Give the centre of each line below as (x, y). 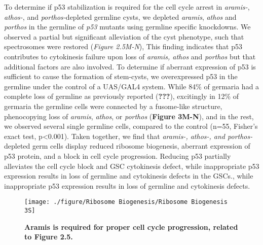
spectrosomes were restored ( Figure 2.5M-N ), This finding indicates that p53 (123, 46)
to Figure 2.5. (49, 237)
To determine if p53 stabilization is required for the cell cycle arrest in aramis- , (127, 7)
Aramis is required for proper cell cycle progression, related (131, 226)
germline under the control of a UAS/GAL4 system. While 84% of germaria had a (132, 86)
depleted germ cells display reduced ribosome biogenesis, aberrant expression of (127, 146)
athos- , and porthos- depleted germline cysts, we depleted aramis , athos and (120, 16)
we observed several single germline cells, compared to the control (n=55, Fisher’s (131, 126)
